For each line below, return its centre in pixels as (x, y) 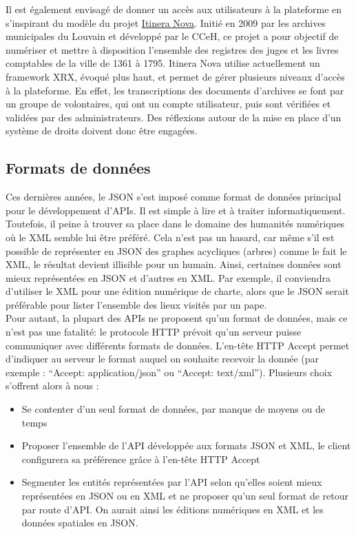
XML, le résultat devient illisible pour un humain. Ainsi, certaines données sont (174, 264)
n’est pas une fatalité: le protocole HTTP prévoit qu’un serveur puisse (154, 332)
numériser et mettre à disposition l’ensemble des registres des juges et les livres (172, 49)
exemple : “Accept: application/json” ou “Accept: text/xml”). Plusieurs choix (169, 372)
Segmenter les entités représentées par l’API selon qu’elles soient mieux (172, 482)
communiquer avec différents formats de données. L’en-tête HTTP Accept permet (178, 345)
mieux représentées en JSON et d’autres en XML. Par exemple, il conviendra (168, 277)
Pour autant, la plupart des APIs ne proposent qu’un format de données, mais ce (177, 318)
